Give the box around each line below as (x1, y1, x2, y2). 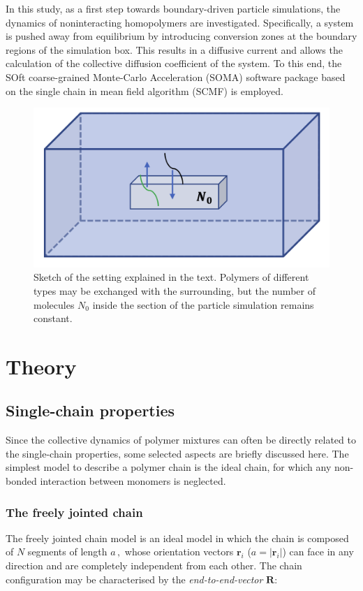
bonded (6, 474, 37, 488)
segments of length (27, 544, 108, 559)
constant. (34, 311, 73, 326)
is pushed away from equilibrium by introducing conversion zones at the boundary (6, 29, 357, 43)
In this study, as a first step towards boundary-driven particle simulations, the (6, 1, 341, 15)
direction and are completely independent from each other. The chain (6, 558, 302, 573)
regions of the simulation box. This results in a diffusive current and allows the (6, 42, 343, 57)
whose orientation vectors (124, 544, 234, 559)
